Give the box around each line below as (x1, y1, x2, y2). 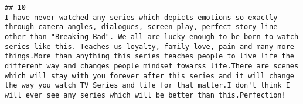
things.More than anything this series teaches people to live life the (5, 52, 294, 61)
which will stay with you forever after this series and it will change (5, 71, 294, 80)
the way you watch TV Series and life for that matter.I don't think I (5, 81, 290, 90)
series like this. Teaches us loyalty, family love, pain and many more (5, 42, 294, 51)
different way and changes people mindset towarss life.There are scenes (5, 61, 299, 70)
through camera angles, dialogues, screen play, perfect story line (5, 23, 278, 32)
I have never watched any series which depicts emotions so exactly (5, 13, 278, 22)
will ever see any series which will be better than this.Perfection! (5, 91, 286, 99)
